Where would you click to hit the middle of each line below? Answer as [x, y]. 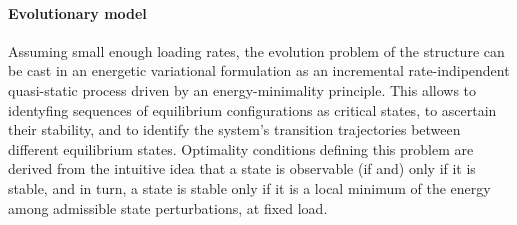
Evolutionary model [77, 12]
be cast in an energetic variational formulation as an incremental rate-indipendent [259, 70]
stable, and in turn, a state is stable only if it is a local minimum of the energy [249, 187]
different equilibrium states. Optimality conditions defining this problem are [241, 148]
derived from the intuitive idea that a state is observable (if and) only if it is [242, 168]
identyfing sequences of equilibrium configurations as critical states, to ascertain [252, 109]
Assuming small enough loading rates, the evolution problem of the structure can [256, 50]
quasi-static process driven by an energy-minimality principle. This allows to [242, 89]
